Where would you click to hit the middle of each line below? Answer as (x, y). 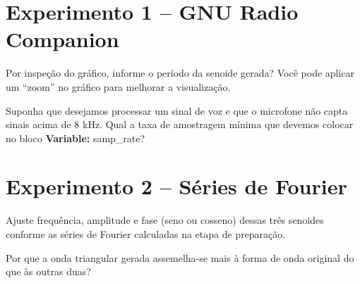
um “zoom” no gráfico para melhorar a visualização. (118, 86)
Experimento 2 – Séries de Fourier (176, 186)
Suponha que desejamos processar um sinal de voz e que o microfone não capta (177, 110)
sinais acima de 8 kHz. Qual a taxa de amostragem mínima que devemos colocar (180, 124)
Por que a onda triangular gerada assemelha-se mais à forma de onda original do (180, 257)
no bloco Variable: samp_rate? (76, 138)
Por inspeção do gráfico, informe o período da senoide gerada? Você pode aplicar (180, 73)
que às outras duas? (48, 271)
